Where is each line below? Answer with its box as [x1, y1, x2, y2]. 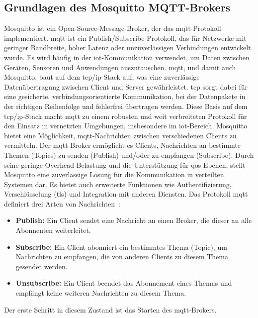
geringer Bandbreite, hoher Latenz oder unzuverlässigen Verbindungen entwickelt [4, 42, 251, 53]
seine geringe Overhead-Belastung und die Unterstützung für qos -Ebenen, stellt [4, 159, 246, 170]
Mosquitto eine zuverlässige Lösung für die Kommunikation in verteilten [4, 169, 224, 180]
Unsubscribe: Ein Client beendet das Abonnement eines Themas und [15, 278, 232, 288]
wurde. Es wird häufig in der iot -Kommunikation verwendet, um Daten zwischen [4, 52, 250, 62]
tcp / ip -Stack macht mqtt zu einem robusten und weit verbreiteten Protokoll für [4, 110, 247, 121]
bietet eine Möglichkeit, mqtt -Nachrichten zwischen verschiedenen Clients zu [4, 130, 237, 140]
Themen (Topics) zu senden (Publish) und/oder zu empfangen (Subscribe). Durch [4, 149, 254, 160]
